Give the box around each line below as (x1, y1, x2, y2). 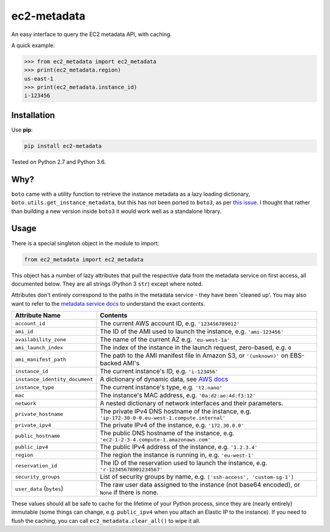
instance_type (15, 384, 54, 391)
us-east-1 (24, 75, 54, 82)
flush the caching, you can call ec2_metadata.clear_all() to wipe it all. (11, 517, 201, 524)
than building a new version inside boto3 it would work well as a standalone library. (11, 207, 222, 215)
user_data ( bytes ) (15, 484, 64, 493)
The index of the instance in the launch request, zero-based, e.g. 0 (100, 343, 291, 352)
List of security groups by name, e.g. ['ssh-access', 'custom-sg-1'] (100, 473, 295, 481)
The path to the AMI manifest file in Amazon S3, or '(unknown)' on (100, 352, 288, 360)
